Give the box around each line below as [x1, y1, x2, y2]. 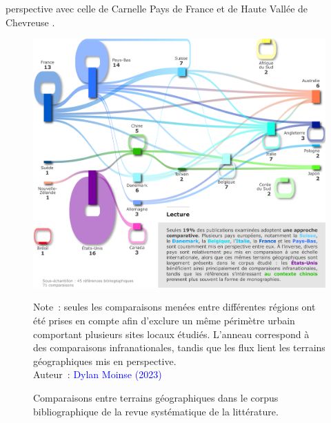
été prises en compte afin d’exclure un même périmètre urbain [33, 313, 295, 327]
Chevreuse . [6, 14, 55, 29]
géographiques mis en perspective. [33, 353, 177, 368]
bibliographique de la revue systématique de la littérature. [33, 404, 279, 418]
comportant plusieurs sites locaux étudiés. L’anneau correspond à [33, 326, 310, 341]
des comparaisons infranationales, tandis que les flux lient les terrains [33, 340, 325, 355]
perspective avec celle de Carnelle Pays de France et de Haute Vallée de [6, 1, 308, 15]
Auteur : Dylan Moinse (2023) [33, 367, 162, 382]
